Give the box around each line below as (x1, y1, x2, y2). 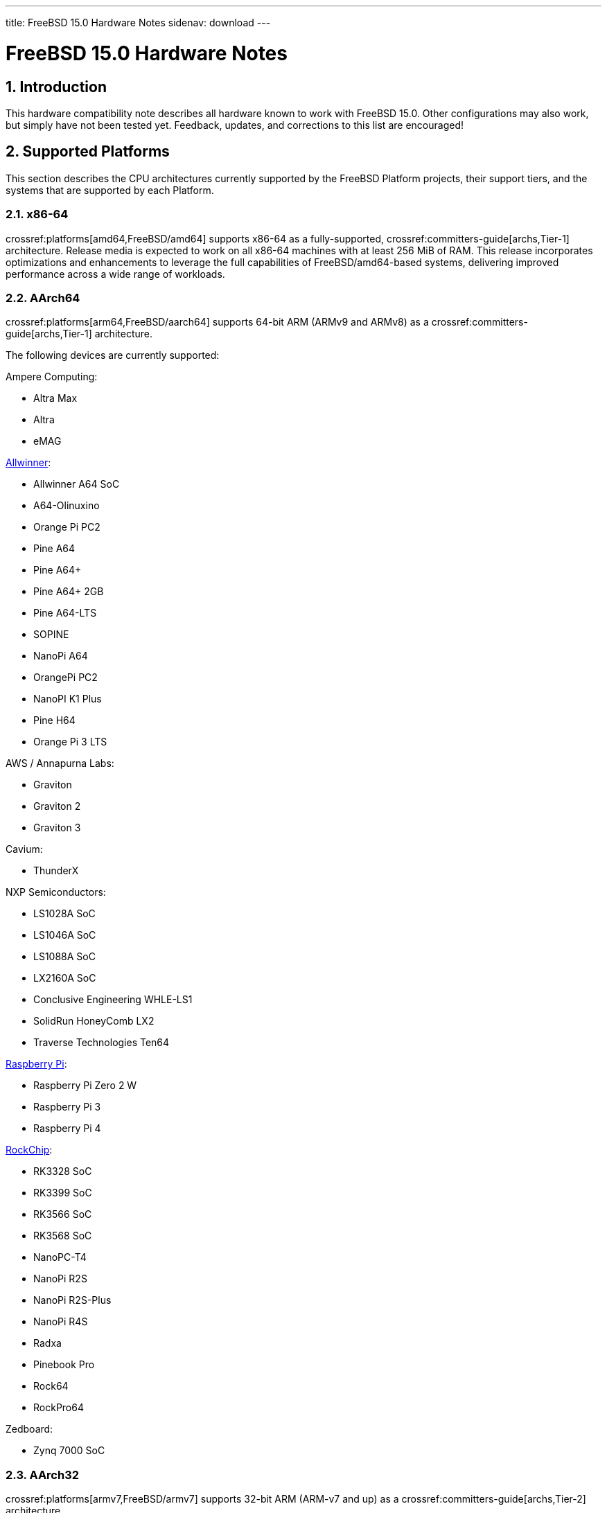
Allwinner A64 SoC (33, 478, 120, 490)
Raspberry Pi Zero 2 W (33, 1079, 137, 1092)
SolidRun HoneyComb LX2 (33, 1015, 155, 1027)
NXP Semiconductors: (6, 886, 106, 899)
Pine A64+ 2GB (33, 585, 104, 598)
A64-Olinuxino (33, 499, 100, 512)
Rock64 (33, 1380, 69, 1392)
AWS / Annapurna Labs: (6, 757, 114, 770)
